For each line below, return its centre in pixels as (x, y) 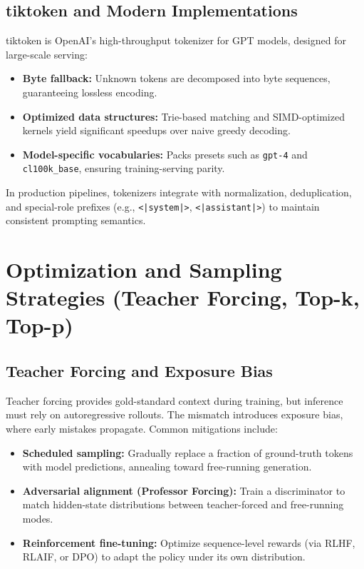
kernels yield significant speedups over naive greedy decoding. (156, 130)
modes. (38, 519)
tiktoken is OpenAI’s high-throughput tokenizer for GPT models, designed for (176, 40)
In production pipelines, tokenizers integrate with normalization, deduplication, (179, 192)
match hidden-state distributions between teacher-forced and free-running (183, 504)
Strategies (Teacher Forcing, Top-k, (183, 297)
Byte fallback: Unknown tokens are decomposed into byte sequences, (176, 78)
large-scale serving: (47, 54)
